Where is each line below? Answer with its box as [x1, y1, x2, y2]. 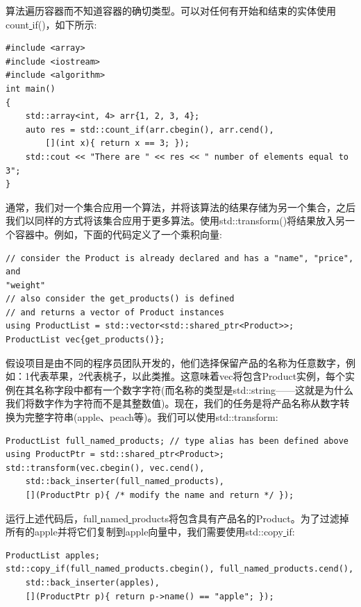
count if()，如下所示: [6, 17, 97, 31]
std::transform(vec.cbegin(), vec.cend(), [6, 463, 205, 473]
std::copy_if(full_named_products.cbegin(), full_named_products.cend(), [6, 564, 354, 574]
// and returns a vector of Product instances [6, 307, 224, 317]
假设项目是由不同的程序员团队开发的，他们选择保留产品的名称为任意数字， [6, 355, 346, 369]
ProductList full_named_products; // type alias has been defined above [6, 435, 349, 446]
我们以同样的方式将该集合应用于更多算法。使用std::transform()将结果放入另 [6, 213, 346, 228]
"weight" [6, 280, 46, 290]
